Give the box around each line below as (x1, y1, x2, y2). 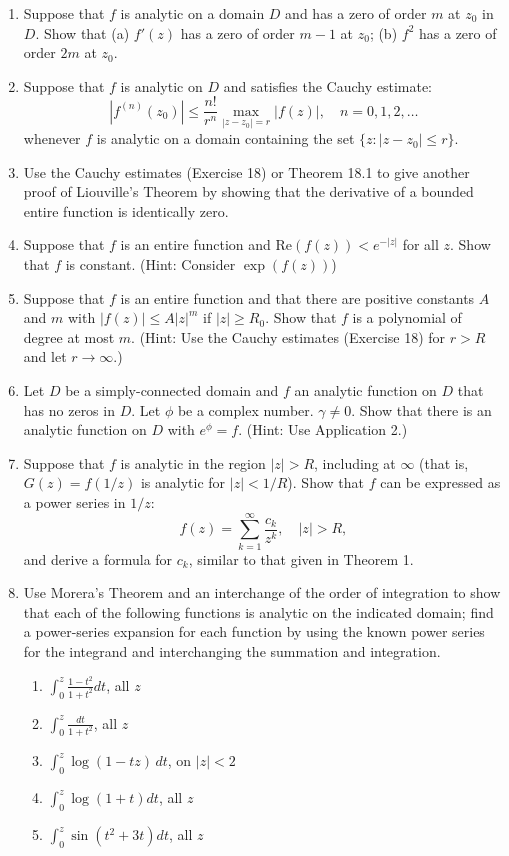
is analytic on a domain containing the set (96, 128, 355, 149)
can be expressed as (380, 472, 501, 493)
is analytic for (140, 472, 226, 493)
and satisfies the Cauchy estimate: (223, 75, 432, 96)
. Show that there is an (351, 399, 492, 420)
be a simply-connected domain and (65, 380, 279, 400)
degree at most (23, 326, 115, 347)
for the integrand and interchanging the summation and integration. (23, 641, 441, 662)
